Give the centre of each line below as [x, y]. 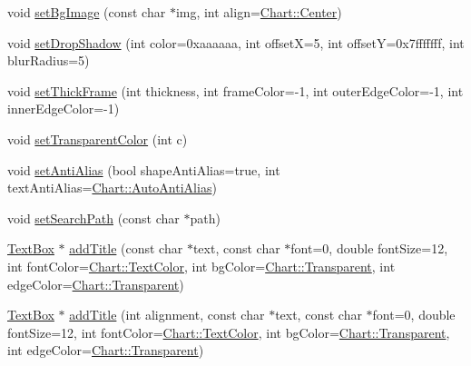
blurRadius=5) [49, 60]
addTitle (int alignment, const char [167, 315]
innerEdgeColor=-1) [64, 109]
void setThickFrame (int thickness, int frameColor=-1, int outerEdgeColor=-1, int [235, 90]
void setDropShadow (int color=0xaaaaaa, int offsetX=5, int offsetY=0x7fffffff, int [236, 42]
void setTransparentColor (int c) [98, 138]
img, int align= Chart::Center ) [259, 12]
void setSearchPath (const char [93, 218]
